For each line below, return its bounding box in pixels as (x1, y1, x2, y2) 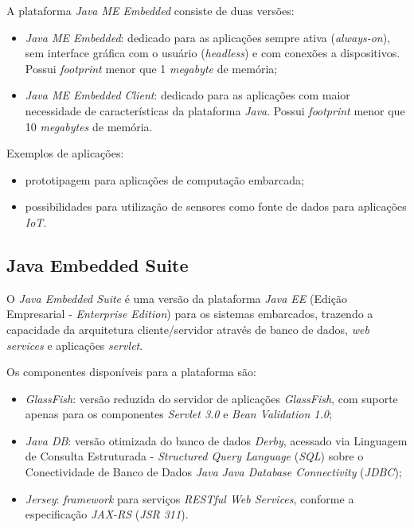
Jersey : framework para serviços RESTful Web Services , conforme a (25, 490, 354, 507)
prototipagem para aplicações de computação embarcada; (25, 171, 304, 188)
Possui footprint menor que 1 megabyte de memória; (25, 60, 278, 76)
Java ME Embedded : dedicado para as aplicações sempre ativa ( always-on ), (25, 29, 391, 45)
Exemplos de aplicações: (6, 145, 124, 161)
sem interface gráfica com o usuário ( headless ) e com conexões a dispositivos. (25, 45, 400, 61)
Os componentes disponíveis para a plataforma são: (6, 363, 256, 380)
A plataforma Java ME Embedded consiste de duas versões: (6, 2, 295, 18)
